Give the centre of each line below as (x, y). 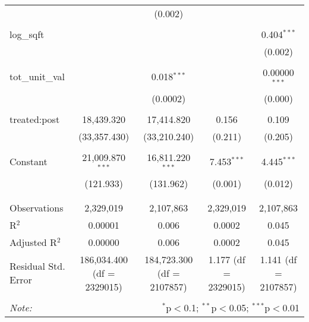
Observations (37, 207)
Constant (29, 162)
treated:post (35, 119)
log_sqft (27, 34)
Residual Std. (37, 266)
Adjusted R (33, 242)
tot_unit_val (37, 77)
